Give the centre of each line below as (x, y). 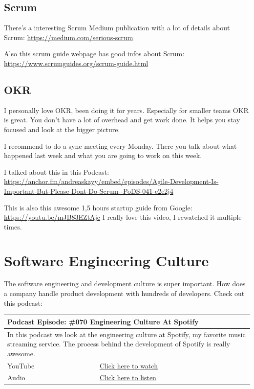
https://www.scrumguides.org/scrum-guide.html (76, 63)
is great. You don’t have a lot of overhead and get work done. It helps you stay (122, 120)
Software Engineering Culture (106, 260)
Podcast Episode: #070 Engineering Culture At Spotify (103, 321)
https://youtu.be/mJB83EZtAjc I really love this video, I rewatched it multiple (123, 217)
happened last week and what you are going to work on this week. (103, 155)
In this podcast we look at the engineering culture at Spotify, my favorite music (127, 334)
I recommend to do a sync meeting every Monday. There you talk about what (120, 146)
